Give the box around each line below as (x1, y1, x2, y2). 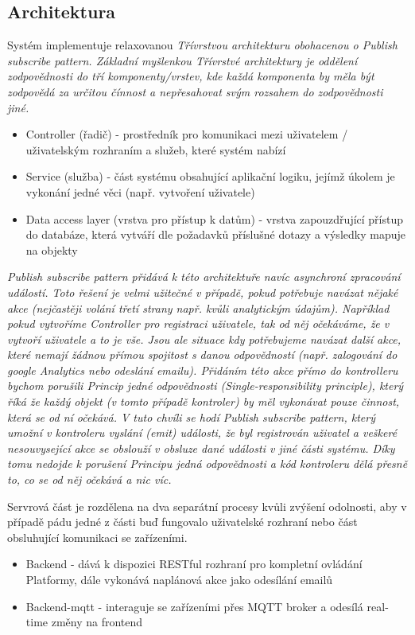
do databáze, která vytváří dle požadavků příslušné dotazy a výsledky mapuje (25, 226, 405, 243)
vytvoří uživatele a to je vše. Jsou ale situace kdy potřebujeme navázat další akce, (7, 330, 401, 347)
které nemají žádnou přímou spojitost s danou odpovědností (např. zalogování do (7, 346, 398, 363)
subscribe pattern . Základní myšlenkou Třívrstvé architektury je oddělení (7, 52, 358, 68)
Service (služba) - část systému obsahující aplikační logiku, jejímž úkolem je (25, 168, 395, 185)
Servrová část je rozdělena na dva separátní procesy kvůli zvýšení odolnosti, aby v (7, 497, 407, 514)
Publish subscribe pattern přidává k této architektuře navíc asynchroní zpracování (7, 268, 401, 285)
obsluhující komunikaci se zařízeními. (7, 528, 188, 545)
